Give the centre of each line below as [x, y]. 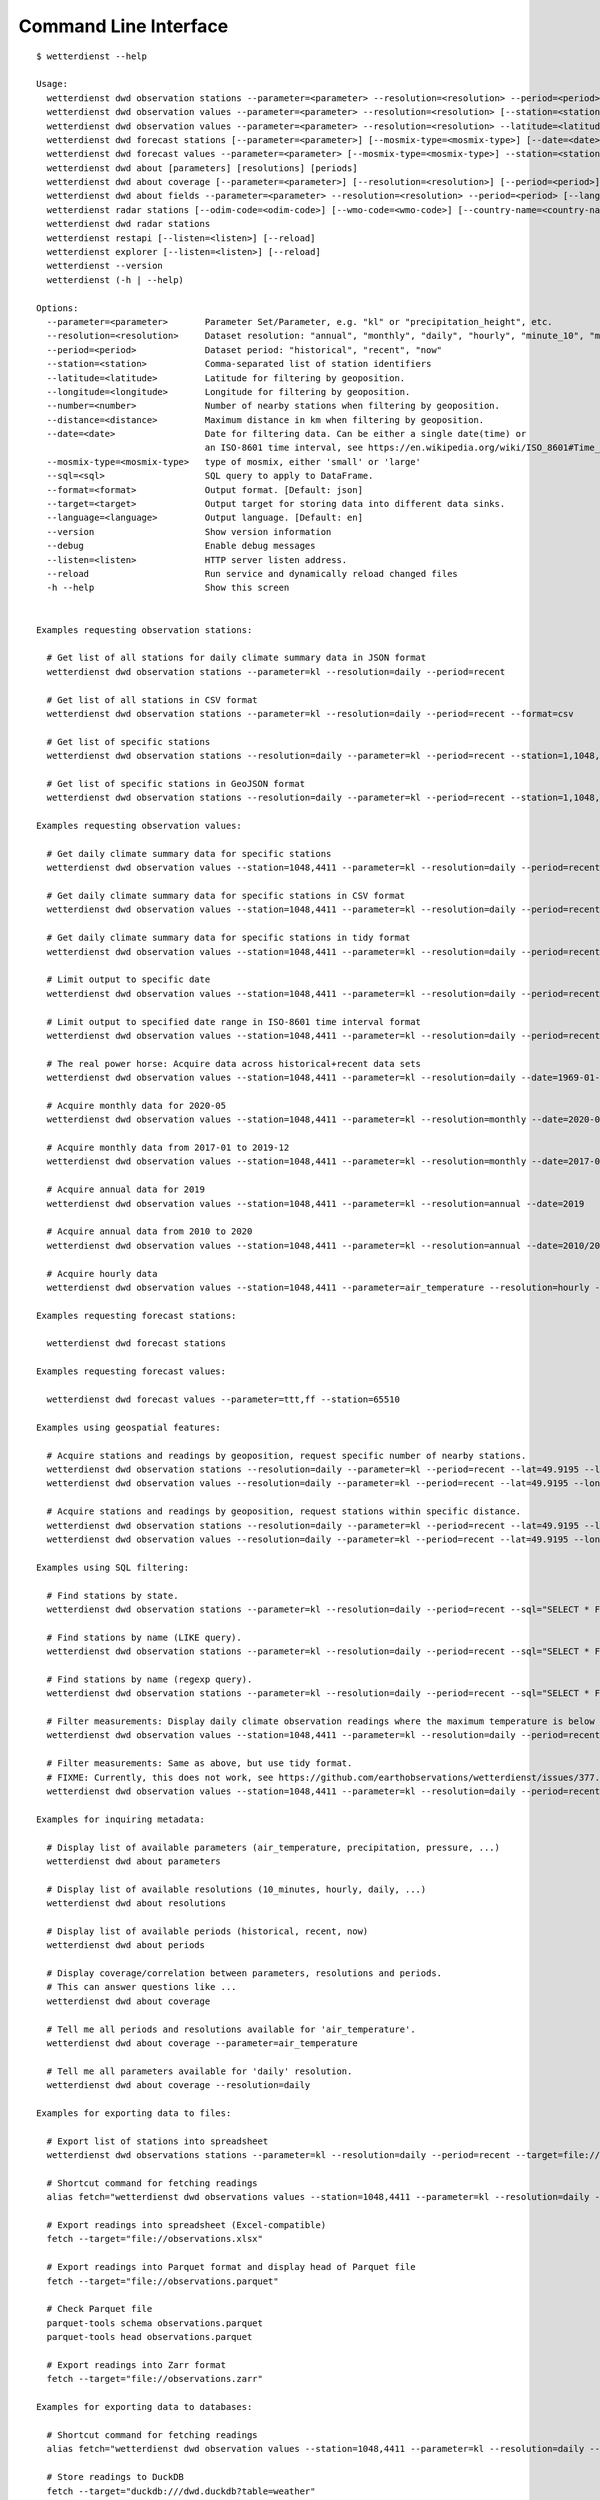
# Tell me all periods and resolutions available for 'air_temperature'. [231, 2029]
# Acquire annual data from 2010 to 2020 [149, 1231]
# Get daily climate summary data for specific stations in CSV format [226, 895]
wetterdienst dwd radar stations [128, 224]
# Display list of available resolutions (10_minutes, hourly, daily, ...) [236, 1889]
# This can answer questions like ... [141, 1987]
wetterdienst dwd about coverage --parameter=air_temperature [202, 2043]
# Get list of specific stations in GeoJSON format [175, 783]
